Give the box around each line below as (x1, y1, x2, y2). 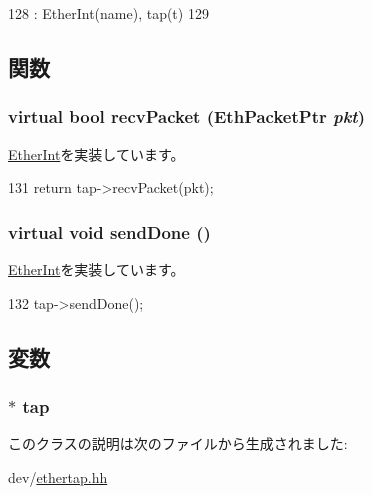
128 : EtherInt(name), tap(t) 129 (8, 3, 209, 23)
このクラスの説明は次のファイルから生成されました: (8, 433, 348, 454)
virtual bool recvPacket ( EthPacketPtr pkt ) (8, 104, 365, 129)
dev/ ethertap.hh (8, 466, 108, 487)
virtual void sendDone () (8, 219, 211, 244)
